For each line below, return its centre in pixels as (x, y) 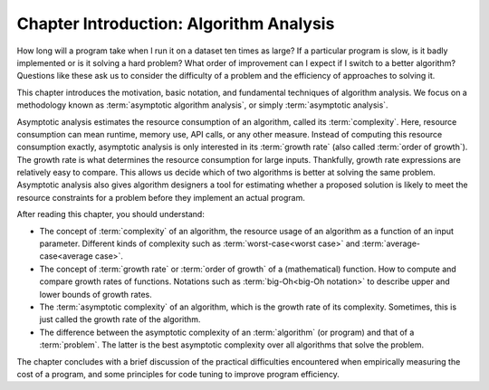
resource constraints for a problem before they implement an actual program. (161, 197)
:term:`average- (391, 243)
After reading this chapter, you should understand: (111, 214)
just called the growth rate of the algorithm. (120, 319)
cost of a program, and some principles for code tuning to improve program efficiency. (178, 374)
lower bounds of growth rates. (96, 294)
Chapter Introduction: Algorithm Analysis (176, 24)
